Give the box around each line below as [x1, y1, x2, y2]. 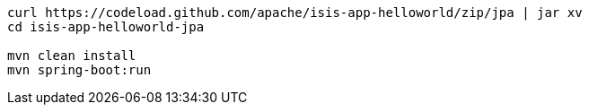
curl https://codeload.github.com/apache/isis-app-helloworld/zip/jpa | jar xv [7, 5, 583, 20]
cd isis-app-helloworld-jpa [7, 20, 205, 34]
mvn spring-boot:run [7, 63, 152, 77]
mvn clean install [7, 48, 136, 63]
